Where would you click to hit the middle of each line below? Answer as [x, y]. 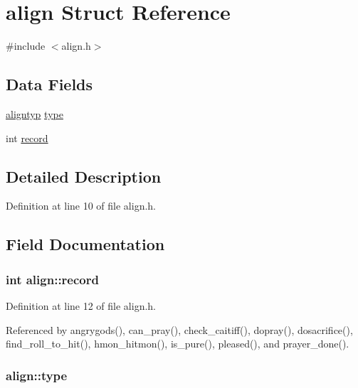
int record [27, 138]
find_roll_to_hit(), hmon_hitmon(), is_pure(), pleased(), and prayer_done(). [178, 344]
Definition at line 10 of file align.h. [81, 206]
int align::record [52, 279]
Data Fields [49, 84]
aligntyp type [35, 113]
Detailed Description [84, 176]
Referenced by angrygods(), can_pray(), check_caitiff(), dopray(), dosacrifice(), [179, 329]
